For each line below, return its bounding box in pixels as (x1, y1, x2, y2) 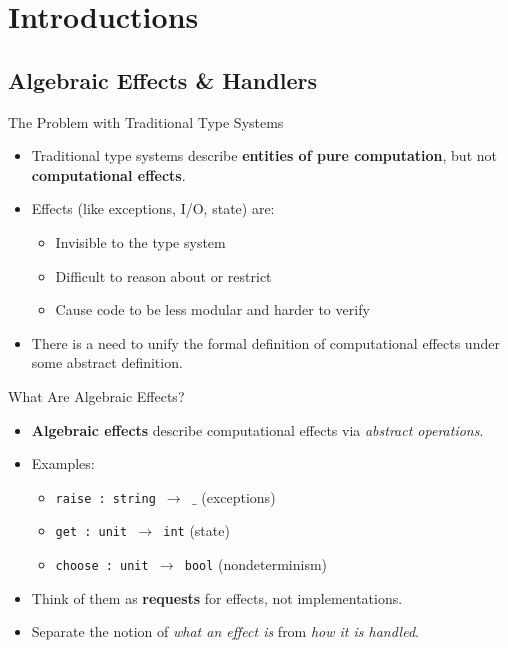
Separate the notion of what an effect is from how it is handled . (31, 621, 419, 642)
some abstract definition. (31, 352, 183, 373)
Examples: (31, 453, 95, 474)
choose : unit (55, 559, 149, 574)
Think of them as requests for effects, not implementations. (31, 587, 403, 608)
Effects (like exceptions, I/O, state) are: (31, 198, 275, 219)
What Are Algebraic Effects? (8, 385, 185, 406)
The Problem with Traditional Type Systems (8, 111, 284, 132)
